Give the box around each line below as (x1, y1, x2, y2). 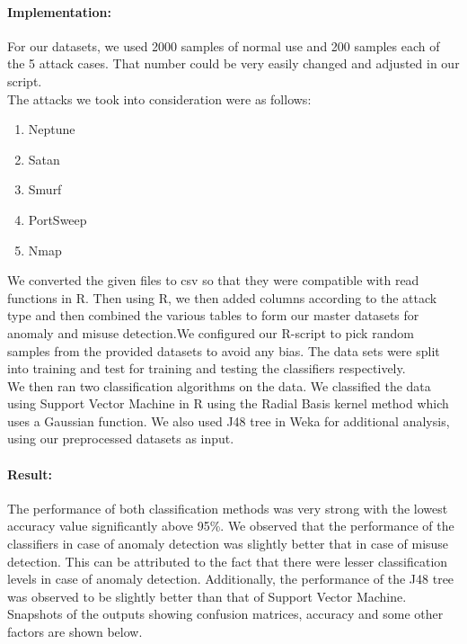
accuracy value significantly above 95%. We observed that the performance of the (7, 516, 454, 535)
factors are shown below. (7, 622, 143, 641)
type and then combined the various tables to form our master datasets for (7, 306, 419, 325)
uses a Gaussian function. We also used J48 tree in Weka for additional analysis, (7, 411, 450, 430)
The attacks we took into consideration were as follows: (7, 89, 312, 108)
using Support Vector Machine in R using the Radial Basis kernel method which (7, 394, 449, 413)
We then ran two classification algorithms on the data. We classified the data (7, 376, 431, 395)
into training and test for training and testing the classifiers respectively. (7, 359, 406, 378)
